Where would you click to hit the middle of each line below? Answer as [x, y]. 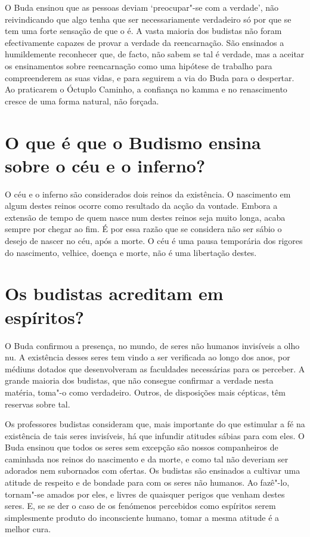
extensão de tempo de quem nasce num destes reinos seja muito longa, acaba [145, 217]
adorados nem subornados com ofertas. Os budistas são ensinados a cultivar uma [153, 470]
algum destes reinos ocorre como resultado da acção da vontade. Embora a [141, 206]
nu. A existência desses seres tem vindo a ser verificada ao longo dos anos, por [148, 357]
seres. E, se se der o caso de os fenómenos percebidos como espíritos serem [140, 506]
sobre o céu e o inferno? [105, 165]
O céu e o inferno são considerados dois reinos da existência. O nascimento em [148, 194]
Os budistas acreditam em [114, 293]
